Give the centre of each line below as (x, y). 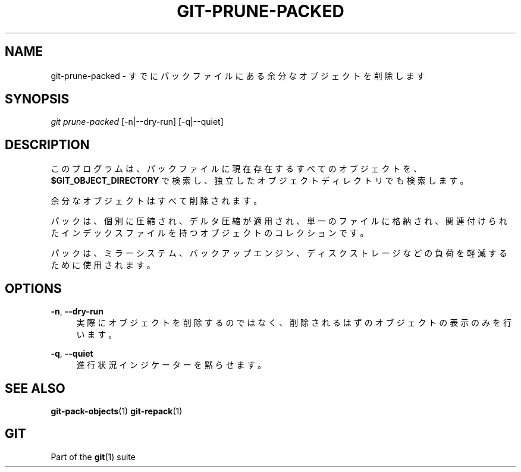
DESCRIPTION (47, 144)
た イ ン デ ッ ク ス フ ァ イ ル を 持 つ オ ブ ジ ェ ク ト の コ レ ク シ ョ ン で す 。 (210, 233)
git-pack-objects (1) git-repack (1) (117, 411)
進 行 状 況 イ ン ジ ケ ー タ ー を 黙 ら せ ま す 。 (171, 365)
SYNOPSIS (37, 99)
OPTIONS (33, 288)
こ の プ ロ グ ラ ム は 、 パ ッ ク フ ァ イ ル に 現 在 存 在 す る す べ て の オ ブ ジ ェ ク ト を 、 (236, 169)
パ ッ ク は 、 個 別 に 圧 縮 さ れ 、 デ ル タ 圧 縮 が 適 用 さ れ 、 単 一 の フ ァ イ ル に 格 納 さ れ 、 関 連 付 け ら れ (279, 221)
